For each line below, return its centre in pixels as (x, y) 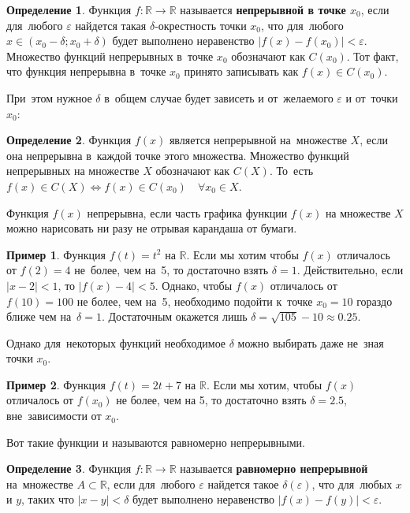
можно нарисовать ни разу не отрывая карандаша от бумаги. (152, 228)
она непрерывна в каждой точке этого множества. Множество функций (178, 155)
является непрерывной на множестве (258, 140)
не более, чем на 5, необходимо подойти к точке (195, 301)
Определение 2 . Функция (69, 140)
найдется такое (243, 483)
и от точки (372, 97)
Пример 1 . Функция (56, 254)
